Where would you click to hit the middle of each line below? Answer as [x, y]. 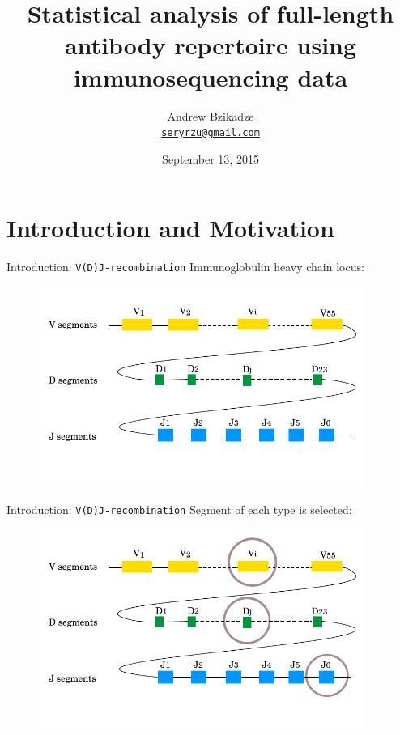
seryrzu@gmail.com [211, 133]
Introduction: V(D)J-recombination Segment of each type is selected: [179, 509]
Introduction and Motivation [170, 228]
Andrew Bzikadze [211, 115]
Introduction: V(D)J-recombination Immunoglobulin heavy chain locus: [185, 267]
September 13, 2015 [211, 158]
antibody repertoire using [211, 45]
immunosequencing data [211, 76]
